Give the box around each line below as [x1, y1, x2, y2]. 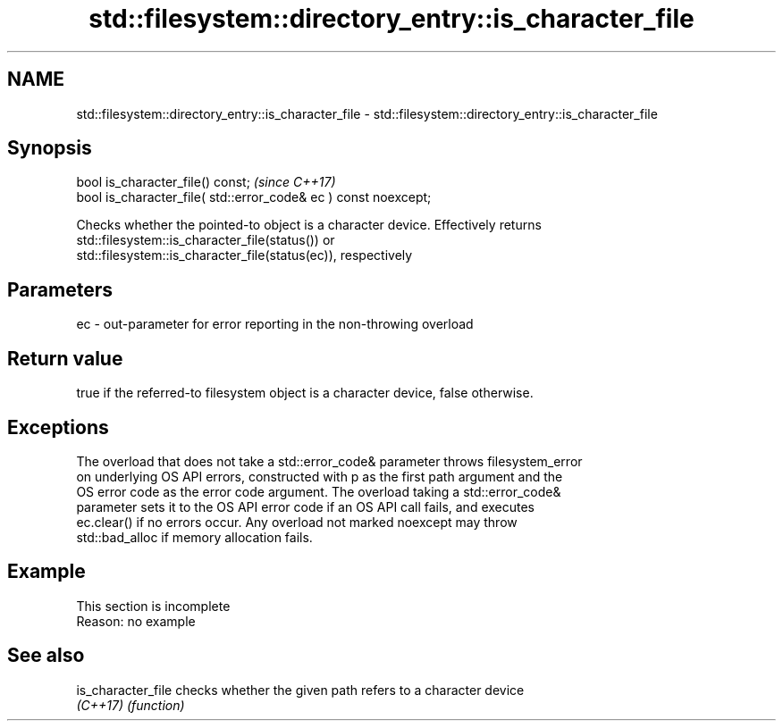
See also [7, 644, 85, 667]
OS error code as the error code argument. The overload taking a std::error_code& [76, 483, 561, 499]
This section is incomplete [76, 598, 231, 614]
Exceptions [7, 415, 109, 439]
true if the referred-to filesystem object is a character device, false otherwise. [76, 385, 534, 401]
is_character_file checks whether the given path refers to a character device [76, 682, 525, 698]
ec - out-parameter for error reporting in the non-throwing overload [76, 316, 474, 332]
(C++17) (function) [76, 697, 185, 713]
